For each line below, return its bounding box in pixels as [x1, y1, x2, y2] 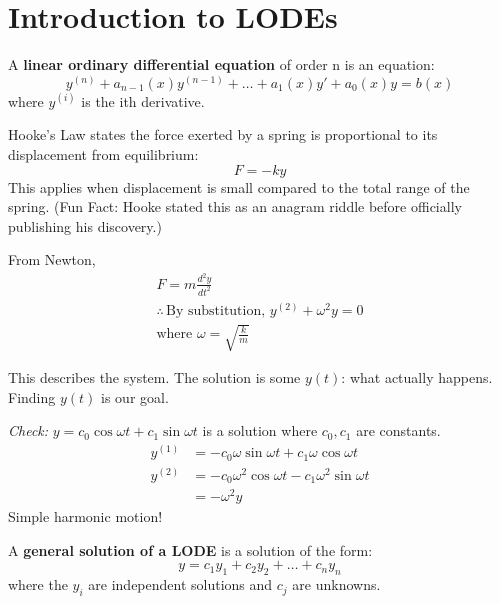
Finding [8, 386, 56, 407]
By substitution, [166, 303, 266, 318]
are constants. [356, 420, 441, 441]
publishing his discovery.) [8, 215, 162, 236]
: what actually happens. [341, 367, 493, 388]
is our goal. [101, 386, 169, 407]
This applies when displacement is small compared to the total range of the [8, 176, 470, 197]
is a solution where [202, 420, 318, 441]
